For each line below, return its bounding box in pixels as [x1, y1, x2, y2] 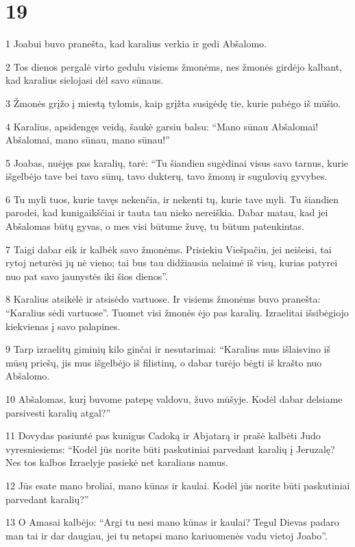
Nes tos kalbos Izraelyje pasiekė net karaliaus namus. [5, 455, 228, 469]
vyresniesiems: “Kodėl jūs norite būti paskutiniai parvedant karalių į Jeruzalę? [5, 441, 335, 456]
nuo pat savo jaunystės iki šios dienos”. [5, 268, 168, 283]
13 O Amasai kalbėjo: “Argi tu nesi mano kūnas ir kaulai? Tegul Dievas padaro [5, 515, 339, 529]
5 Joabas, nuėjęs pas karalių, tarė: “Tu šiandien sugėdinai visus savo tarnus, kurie [5, 155, 349, 170]
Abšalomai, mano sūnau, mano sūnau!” [5, 132, 170, 147]
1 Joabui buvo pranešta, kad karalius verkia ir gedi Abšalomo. [5, 36, 267, 51]
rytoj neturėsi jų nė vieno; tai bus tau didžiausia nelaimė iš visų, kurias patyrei [5, 255, 338, 270]
